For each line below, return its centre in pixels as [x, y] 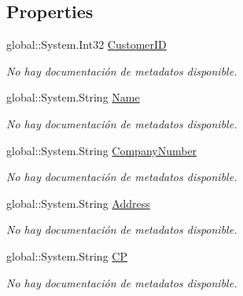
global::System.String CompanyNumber [102, 150]
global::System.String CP [67, 255]
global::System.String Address [78, 203]
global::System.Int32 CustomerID [87, 44]
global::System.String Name [73, 97]
